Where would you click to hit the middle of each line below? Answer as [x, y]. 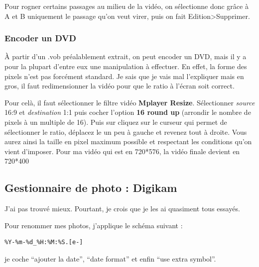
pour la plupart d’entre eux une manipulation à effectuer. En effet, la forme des [126, 66]
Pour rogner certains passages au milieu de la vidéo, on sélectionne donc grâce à [127, 6]
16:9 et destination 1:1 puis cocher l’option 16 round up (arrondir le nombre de [128, 112]
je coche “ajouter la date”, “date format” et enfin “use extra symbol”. [110, 258]
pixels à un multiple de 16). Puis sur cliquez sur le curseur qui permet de [116, 122]
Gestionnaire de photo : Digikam [91, 188]
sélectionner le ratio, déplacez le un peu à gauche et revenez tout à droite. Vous [126, 132]
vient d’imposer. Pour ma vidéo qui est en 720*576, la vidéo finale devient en [122, 151]
